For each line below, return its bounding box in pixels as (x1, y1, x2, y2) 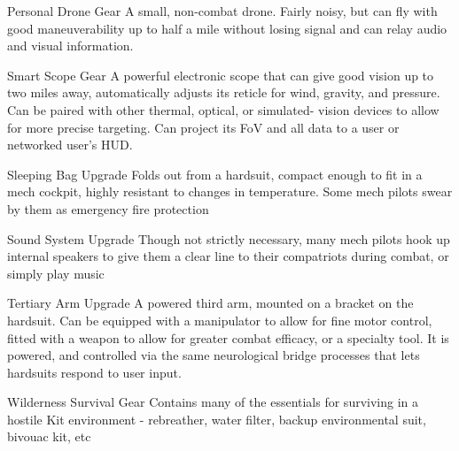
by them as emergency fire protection (7, 199, 209, 218)
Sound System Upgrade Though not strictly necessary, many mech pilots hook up (7, 229, 450, 248)
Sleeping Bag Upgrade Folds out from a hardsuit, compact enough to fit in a (7, 164, 423, 183)
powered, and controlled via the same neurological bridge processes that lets (7, 346, 420, 364)
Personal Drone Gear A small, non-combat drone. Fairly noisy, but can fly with (7, 2, 438, 19)
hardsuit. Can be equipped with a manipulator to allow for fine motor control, (7, 310, 432, 329)
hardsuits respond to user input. (7, 363, 182, 381)
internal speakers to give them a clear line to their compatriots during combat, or (7, 247, 449, 265)
